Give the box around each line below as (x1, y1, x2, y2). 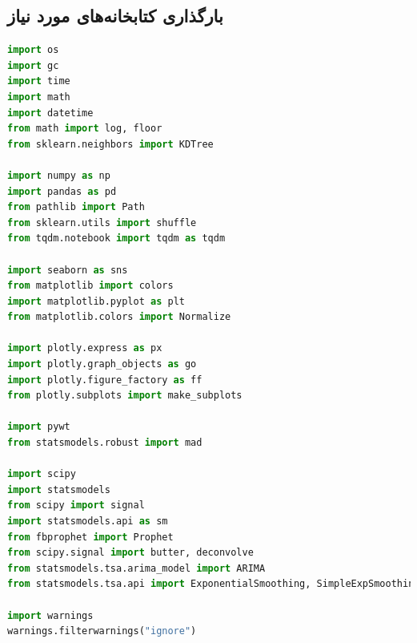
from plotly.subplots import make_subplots (7, 390, 243, 402)
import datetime (7, 107, 94, 119)
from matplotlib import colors (7, 280, 174, 292)
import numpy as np (7, 169, 110, 181)
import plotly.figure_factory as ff (7, 374, 202, 386)
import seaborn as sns (7, 264, 128, 276)
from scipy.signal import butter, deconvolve (7, 547, 254, 559)
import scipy (7, 468, 76, 480)
